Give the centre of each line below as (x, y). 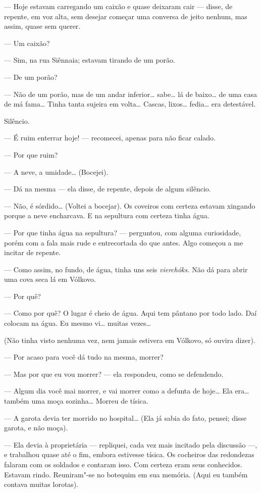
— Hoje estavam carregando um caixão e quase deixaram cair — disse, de (118, 6)
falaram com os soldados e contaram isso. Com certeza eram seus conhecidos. (123, 464)
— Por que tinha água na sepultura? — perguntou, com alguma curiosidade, (123, 232)
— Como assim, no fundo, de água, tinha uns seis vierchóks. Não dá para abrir (126, 269)
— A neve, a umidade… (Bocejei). (56, 171)
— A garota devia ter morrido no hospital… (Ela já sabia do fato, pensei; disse (125, 417)
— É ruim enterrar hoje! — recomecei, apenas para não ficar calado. (110, 138)
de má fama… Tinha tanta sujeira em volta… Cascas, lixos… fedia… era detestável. (130, 104)
